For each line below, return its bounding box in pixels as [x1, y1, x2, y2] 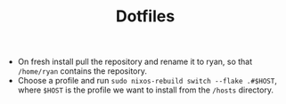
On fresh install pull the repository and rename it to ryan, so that [17, 56, 253, 68]
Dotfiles [115, 6, 176, 27]
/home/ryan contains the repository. [17, 66, 148, 76]
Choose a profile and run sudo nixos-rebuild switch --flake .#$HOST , [17, 76, 278, 86]
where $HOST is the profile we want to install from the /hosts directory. [17, 84, 274, 95]
